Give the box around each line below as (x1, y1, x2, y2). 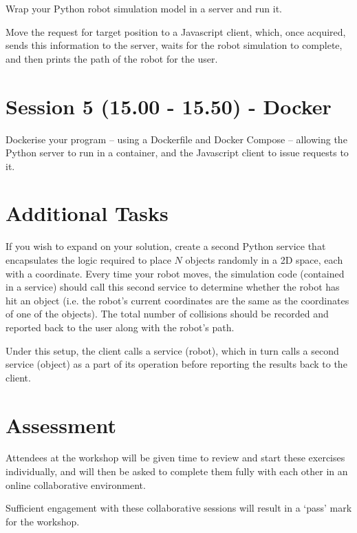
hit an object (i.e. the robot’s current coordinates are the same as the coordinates (6, 293, 349, 307)
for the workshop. (6, 514, 80, 528)
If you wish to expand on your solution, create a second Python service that (6, 239, 326, 253)
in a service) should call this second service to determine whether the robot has (6, 280, 340, 294)
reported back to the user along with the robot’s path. (6, 320, 235, 334)
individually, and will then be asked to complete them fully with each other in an (6, 464, 348, 479)
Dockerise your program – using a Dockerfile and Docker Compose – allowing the (6, 132, 347, 146)
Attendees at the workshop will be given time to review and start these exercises (6, 450, 345, 465)
